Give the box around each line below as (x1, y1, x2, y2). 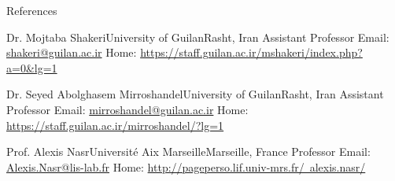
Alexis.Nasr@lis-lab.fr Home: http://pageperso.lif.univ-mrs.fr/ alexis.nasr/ (6, 158, 366, 175)
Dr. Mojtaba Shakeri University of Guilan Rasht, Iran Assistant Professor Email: (6, 28, 389, 45)
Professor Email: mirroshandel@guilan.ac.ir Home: (6, 101, 249, 117)
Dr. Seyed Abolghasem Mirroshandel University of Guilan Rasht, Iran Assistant (6, 86, 384, 102)
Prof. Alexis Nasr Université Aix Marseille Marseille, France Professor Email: (6, 143, 371, 160)
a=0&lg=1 (6, 59, 57, 76)
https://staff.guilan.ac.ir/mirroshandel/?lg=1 (6, 116, 224, 133)
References (6, 2, 57, 18)
